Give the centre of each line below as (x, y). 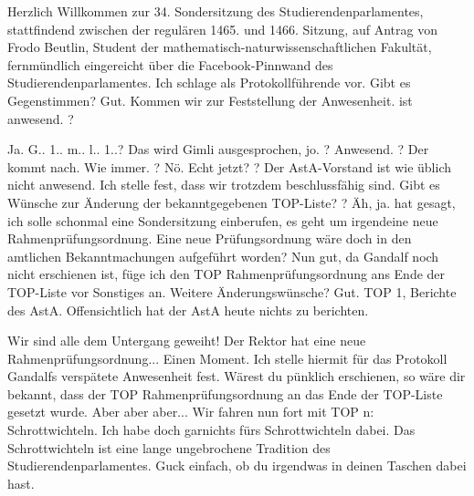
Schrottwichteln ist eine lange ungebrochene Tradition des (169, 447)
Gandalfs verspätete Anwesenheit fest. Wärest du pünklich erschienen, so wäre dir (237, 376)
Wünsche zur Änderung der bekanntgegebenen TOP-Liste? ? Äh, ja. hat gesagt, (232, 202)
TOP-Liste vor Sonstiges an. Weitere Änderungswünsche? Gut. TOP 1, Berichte (232, 291)
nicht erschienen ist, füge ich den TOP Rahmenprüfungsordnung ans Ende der (226, 274)
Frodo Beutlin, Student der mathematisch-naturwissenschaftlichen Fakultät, (220, 47)
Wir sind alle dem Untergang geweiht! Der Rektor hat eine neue (187, 341)
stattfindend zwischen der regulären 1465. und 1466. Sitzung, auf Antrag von (222, 29)
